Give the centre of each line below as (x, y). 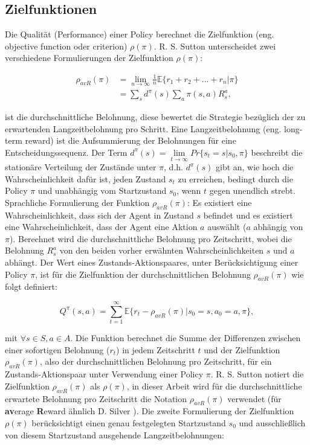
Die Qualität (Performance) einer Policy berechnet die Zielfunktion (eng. (140, 34)
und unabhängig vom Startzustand (102, 190)
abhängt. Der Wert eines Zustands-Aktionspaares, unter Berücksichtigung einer (152, 262)
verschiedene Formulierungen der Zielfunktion (89, 58)
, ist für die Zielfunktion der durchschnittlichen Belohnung (143, 274)
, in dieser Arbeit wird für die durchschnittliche (214, 386)
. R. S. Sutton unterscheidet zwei (215, 46)
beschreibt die (277, 152)
